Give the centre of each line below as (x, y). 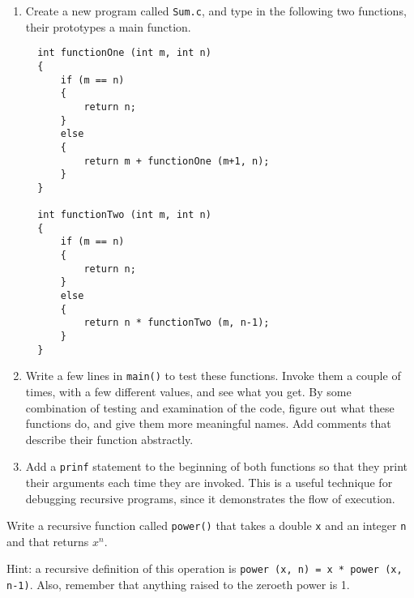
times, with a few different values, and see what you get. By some (188, 391)
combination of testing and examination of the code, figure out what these (210, 407)
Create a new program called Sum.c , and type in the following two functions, (216, 11)
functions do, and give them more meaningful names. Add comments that (208, 423)
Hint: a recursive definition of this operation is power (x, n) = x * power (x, (205, 568)
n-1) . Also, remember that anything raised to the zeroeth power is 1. (178, 585)
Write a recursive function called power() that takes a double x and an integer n (207, 525)
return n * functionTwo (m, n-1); (177, 323)
